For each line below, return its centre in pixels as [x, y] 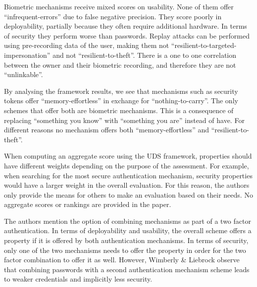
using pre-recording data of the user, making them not [87, 45]
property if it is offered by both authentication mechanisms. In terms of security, [126, 240]
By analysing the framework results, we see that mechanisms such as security [121, 91]
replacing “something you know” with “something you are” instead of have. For [124, 120]
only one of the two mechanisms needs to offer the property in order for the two [125, 250]
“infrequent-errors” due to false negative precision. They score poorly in [113, 16]
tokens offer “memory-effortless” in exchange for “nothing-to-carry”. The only [121, 101]
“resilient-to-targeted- [204, 45]
